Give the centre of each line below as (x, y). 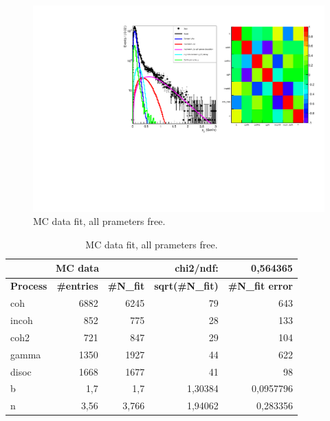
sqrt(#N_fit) (186, 286)
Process (29, 286)
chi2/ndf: (197, 268)
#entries (77, 286)
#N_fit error (260, 286)
